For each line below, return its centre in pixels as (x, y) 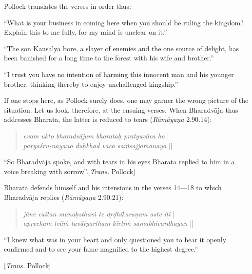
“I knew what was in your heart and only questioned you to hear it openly (115, 239)
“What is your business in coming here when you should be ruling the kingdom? (124, 22)
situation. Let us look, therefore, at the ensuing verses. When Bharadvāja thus (121, 109)
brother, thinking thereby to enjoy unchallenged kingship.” (91, 84)
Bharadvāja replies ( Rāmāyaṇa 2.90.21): (64, 197)
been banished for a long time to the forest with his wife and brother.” (109, 58)
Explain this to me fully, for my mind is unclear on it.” (86, 32)
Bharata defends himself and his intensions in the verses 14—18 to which (113, 187)
